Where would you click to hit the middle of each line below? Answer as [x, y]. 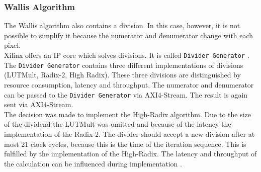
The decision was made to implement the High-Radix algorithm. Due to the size [127, 114]
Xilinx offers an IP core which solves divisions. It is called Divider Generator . [127, 55]
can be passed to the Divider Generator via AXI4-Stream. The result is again [126, 94]
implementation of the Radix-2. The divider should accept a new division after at [129, 134]
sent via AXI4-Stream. [39, 104]
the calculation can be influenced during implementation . [93, 163]
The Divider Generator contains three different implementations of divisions [124, 65]
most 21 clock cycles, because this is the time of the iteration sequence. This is [125, 144]
